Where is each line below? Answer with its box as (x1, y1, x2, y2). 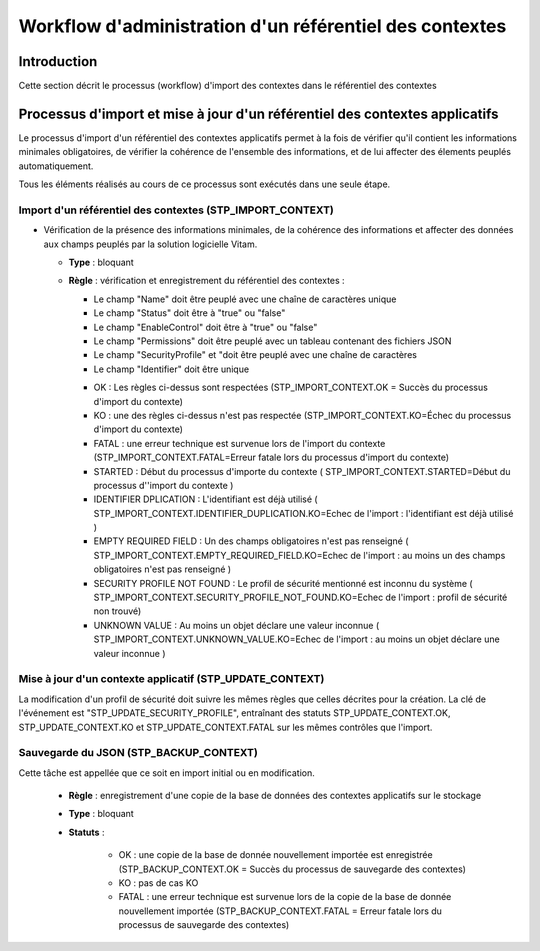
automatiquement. (18, 160, 94, 172)
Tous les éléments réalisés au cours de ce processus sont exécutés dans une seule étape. (18, 178, 391, 190)
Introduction (18, 53, 98, 70)
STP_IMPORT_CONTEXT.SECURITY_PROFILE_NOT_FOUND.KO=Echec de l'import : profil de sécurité (93, 591, 508, 604)
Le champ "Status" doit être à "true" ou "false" (93, 307, 286, 319)
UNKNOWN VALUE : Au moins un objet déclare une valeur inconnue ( (93, 619, 380, 631)
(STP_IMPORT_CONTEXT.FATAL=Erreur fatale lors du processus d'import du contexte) (93, 451, 450, 464)
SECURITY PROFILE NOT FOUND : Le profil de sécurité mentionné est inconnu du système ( (93, 577, 474, 589)
